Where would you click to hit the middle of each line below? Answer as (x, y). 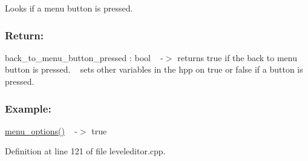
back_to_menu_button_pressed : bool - (84, 57)
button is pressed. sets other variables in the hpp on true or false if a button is (154, 69)
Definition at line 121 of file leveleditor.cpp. (85, 151)
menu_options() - (41, 130)
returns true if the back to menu (238, 57)
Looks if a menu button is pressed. (69, 8)
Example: (28, 108)
